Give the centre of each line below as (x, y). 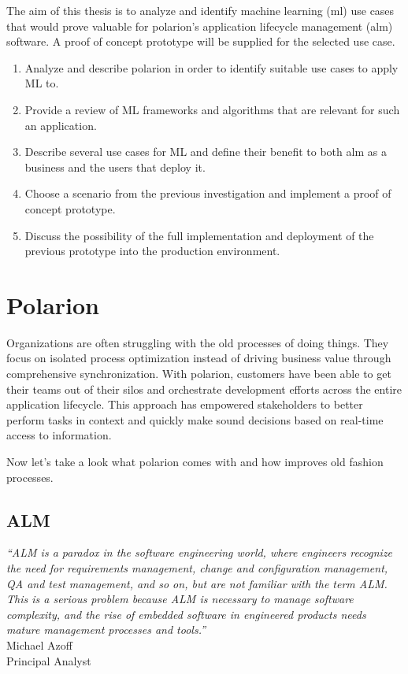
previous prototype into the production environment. (152, 251)
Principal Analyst (49, 660)
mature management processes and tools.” (106, 630)
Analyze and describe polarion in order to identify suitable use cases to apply (211, 67)
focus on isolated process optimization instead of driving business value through (199, 358)
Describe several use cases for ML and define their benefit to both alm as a (206, 152)
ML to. (42, 83)
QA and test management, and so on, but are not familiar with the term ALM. (197, 583)
